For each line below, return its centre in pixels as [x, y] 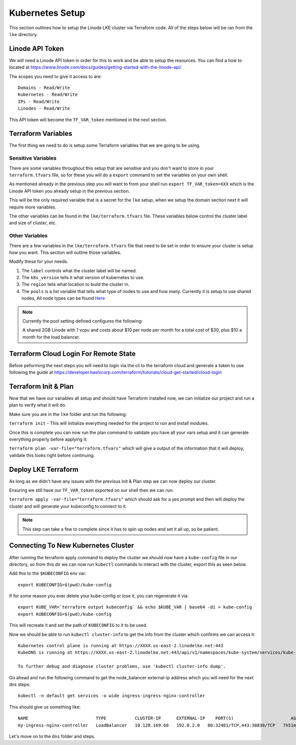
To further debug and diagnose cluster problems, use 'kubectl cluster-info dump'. [122, 666]
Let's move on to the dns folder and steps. [52, 736]
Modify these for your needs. [39, 261]
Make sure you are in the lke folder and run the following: [68, 414]
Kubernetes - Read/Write [48, 95]
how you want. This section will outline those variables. [65, 252]
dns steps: [20, 684]
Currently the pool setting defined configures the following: [83, 321]
